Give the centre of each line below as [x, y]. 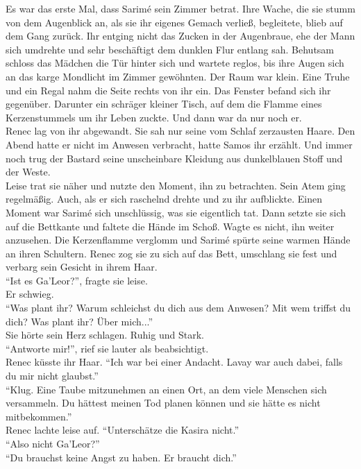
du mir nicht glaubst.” [52, 376]
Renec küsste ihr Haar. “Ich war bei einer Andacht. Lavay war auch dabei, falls [174, 362]
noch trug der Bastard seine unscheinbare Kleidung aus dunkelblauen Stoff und [174, 158]
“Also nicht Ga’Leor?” [53, 443]
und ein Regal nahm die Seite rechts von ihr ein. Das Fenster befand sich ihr [168, 90]
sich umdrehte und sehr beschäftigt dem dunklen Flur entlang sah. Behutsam [170, 49]
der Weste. [28, 172]
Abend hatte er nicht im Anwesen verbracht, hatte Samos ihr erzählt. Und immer [179, 144]
